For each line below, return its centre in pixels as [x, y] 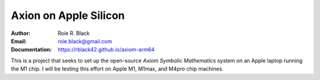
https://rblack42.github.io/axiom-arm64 [106, 50]
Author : [21, 33]
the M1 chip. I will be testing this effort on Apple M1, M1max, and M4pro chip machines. [117, 69]
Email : [19, 41]
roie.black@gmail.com [85, 41]
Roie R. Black [74, 33]
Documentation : [31, 50]
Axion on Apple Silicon [68, 15]
